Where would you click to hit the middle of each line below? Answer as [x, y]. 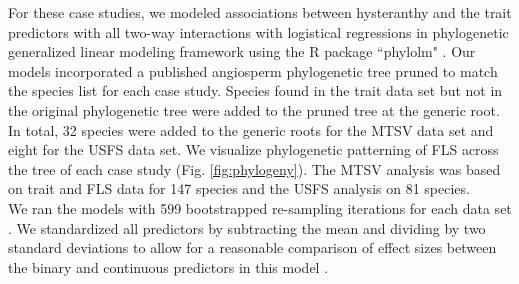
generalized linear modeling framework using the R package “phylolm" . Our [242, 51]
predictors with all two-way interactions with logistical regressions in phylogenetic [258, 31]
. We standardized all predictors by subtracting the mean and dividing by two [247, 227]
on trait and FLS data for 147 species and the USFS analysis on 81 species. [239, 188]
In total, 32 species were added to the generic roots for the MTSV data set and [251, 129]
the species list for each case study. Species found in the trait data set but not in [255, 90]
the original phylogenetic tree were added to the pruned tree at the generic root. [254, 109]
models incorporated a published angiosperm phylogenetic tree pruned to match [253, 70]
